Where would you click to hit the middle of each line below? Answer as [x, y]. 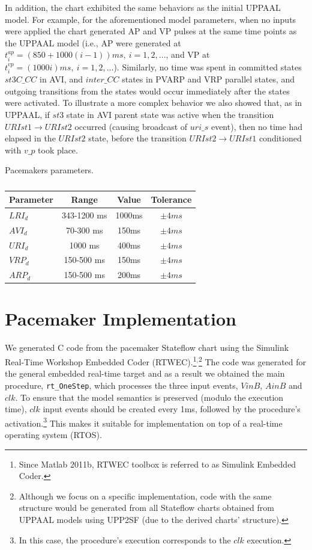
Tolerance [171, 199]
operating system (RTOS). [53, 434]
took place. [58, 150]
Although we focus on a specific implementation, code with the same [145, 496]
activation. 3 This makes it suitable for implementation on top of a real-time [144, 422]
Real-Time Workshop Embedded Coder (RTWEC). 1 [101, 361]
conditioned [280, 138]
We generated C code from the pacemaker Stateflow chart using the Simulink [147, 348]
